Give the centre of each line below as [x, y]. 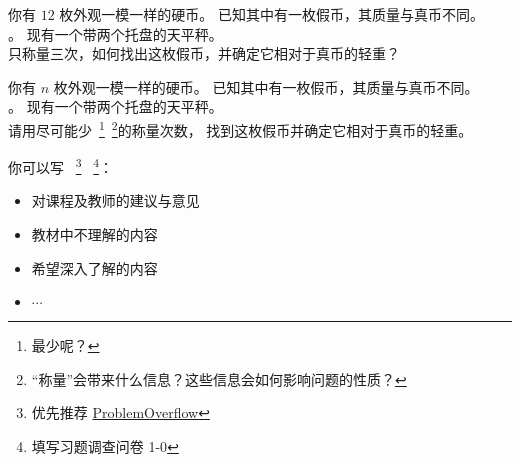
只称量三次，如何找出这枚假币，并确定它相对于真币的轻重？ [204, 53]
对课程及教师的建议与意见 [115, 200]
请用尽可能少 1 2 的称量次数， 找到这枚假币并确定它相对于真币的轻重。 [240, 128]
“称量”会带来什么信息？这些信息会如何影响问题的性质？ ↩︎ [219, 378]
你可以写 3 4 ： [61, 165]
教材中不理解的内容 [94, 234]
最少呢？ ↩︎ [65, 345]
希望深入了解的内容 [94, 267]
